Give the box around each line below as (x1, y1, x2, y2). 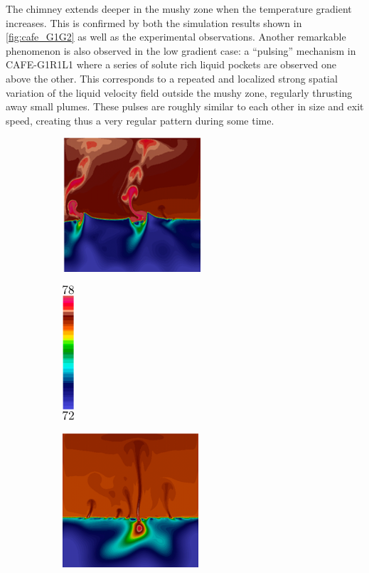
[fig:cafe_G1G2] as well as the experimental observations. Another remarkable (6, 29, 346, 44)
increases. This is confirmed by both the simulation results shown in (6, 15, 302, 30)
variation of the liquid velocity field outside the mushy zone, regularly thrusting (6, 85, 353, 100)
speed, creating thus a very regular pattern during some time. (6, 112, 274, 127)
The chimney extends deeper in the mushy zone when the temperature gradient (6, 1, 352, 16)
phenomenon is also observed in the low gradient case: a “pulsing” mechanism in (6, 43, 356, 58)
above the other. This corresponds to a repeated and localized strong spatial (6, 70, 338, 85)
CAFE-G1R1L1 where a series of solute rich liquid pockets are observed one (6, 57, 336, 72)
